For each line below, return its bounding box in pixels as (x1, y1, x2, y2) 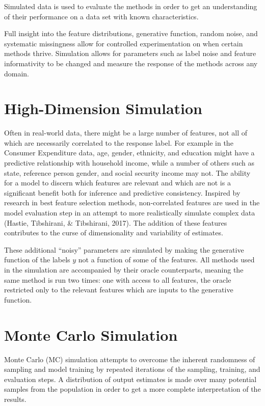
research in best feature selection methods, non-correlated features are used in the (4, 197, 260, 208)
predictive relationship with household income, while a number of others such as (4, 157, 254, 168)
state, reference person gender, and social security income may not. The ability (4, 167, 251, 178)
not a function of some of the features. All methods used (78, 254, 255, 265)
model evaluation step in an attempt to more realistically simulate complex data (4, 207, 255, 218)
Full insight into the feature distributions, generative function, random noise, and (4, 28, 258, 39)
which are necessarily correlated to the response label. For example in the (4, 137, 233, 148)
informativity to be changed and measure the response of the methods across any (4, 58, 258, 68)
